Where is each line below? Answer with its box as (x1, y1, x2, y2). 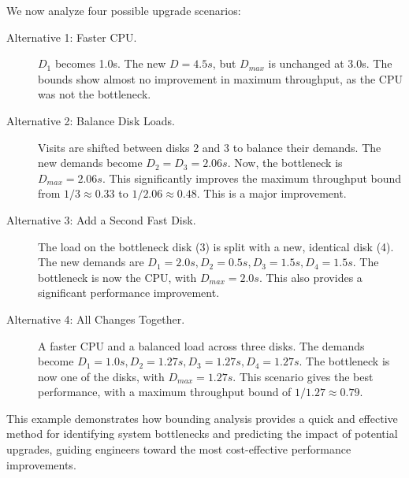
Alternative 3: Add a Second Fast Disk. (6, 211, 196, 228)
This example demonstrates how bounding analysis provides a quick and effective (6, 409, 398, 426)
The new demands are (38, 254, 144, 270)
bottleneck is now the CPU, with (38, 269, 197, 285)
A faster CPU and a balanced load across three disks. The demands (38, 337, 365, 354)
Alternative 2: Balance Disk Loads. (6, 112, 175, 128)
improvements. (6, 456, 76, 472)
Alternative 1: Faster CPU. (6, 28, 137, 45)
